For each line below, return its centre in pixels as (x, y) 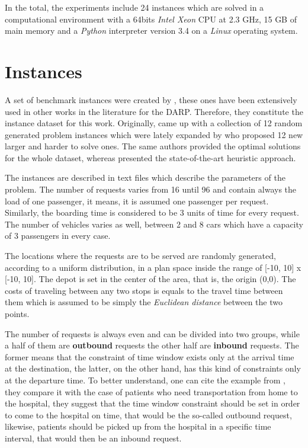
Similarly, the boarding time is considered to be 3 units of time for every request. (152, 212)
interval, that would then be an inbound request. (93, 438)
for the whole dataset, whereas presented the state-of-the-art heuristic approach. (150, 157)
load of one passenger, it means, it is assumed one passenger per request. (137, 201)
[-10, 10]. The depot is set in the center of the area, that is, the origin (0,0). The (150, 279)
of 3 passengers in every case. (58, 236)
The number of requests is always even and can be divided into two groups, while (152, 333)
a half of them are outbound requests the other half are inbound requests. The (152, 345)
